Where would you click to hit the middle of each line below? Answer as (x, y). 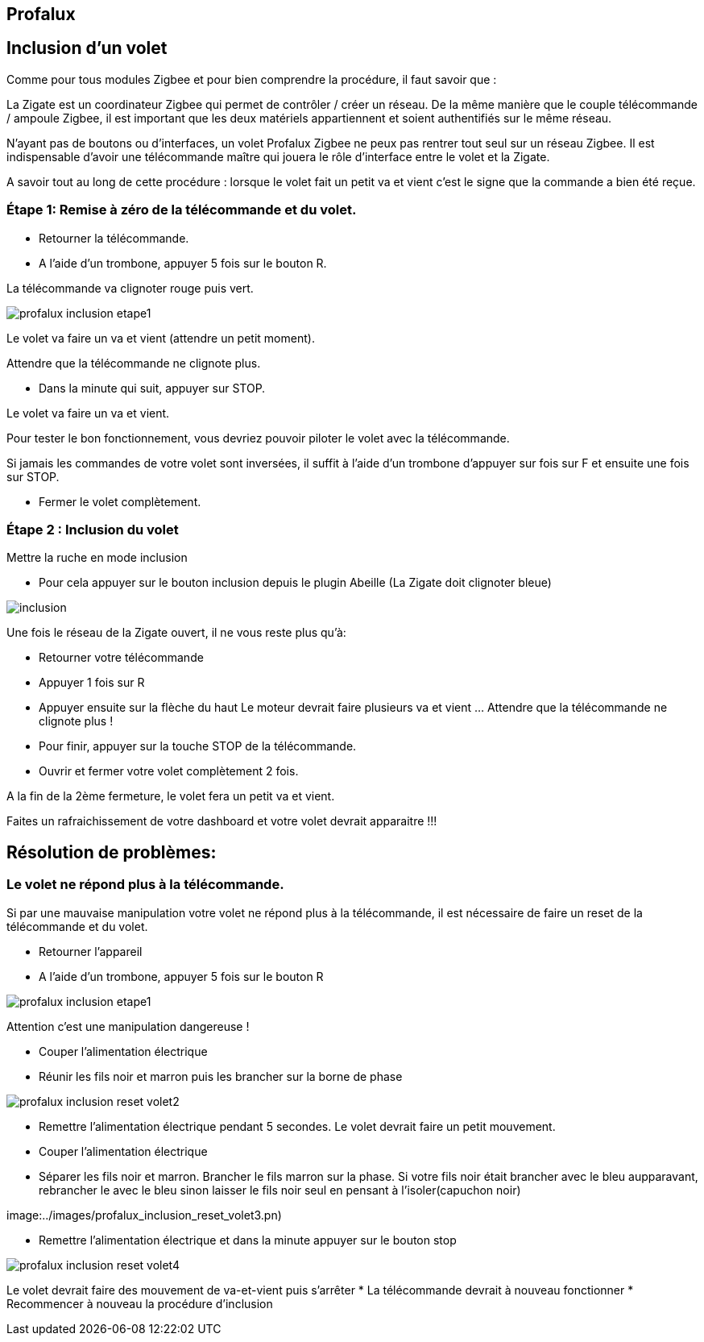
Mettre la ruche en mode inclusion (97, 558)
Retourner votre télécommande (121, 658)
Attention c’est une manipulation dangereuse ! (128, 1026)
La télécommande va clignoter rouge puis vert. (130, 288)
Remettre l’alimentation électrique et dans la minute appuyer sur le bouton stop (248, 1240)
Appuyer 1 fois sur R (92, 683)
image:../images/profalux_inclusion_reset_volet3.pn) (144, 1215)
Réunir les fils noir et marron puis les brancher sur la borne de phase (221, 1076)
